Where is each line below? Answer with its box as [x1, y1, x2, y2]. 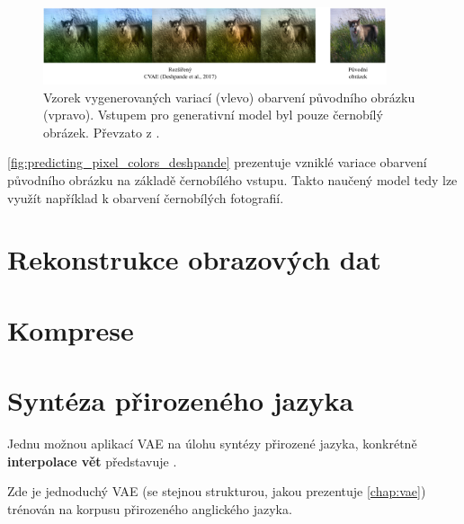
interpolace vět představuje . [7, 451, 177, 470]
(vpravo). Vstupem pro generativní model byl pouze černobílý [43, 105, 383, 124]
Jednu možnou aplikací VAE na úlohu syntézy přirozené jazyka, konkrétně [7, 434, 417, 453]
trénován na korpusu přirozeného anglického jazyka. [7, 499, 292, 518]
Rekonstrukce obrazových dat [7, 241, 381, 278]
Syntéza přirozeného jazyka [7, 382, 354, 419]
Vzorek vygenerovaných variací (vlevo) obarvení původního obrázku [43, 87, 415, 106]
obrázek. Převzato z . [43, 122, 160, 141]
